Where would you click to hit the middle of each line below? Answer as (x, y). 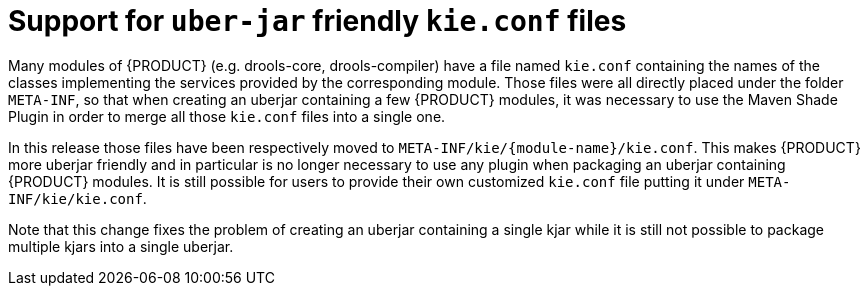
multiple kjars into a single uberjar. (121, 246)
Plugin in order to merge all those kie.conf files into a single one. (227, 116)
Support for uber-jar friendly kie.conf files (317, 21)
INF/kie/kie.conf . (77, 198)
